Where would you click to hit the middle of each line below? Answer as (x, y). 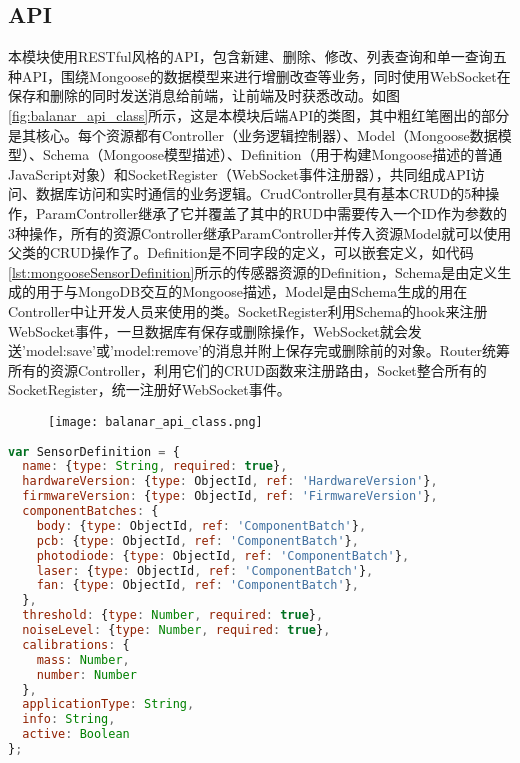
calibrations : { (76, 644)
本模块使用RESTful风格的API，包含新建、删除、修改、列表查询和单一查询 (250, 56)
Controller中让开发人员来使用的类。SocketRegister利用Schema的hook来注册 (248, 310)
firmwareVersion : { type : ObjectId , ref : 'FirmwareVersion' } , (230, 496)
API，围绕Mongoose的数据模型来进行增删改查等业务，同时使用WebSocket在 (266, 75)
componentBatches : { (90, 511)
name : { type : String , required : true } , (155, 466)
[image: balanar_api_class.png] (155, 421)
